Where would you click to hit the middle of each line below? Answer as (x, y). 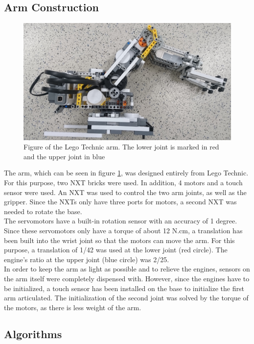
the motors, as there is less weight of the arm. (73, 307)
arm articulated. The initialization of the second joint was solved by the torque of (126, 298)
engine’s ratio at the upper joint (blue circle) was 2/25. (87, 259)
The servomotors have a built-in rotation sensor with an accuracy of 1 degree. (121, 221)
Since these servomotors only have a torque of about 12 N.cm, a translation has (123, 231)
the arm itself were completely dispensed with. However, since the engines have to (127, 279)
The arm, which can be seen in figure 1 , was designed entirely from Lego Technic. (126, 173)
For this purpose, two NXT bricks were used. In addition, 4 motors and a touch (123, 183)
